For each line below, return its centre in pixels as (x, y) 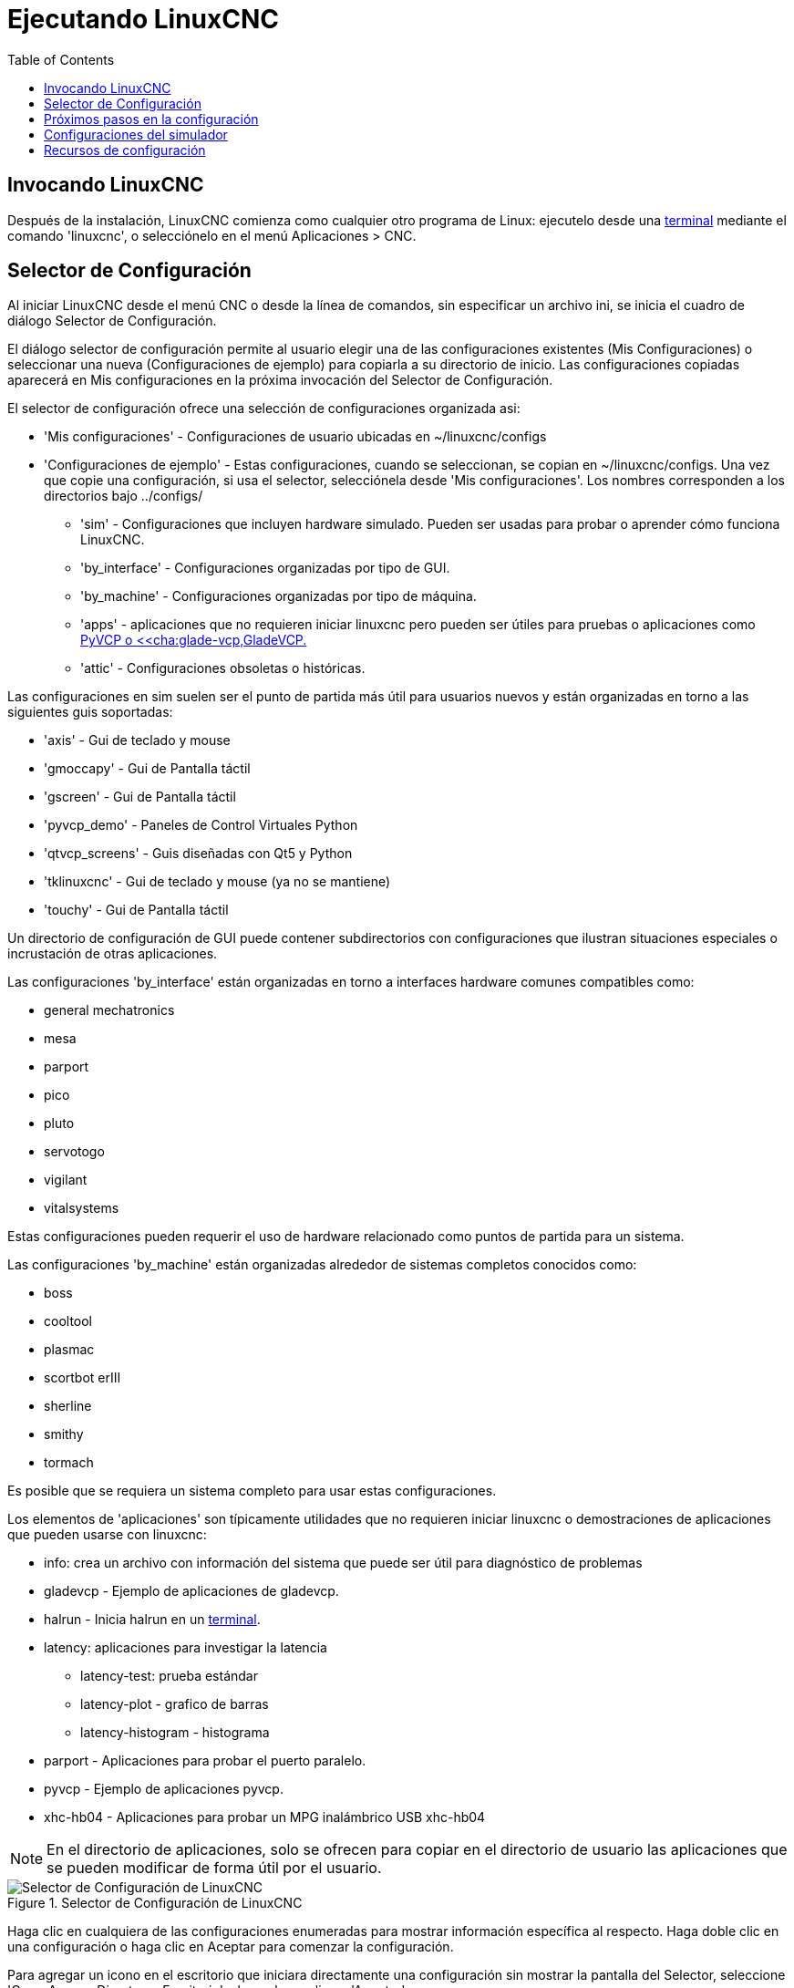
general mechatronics (109, 1010)
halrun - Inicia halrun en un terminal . (152, 1620)
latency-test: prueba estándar (169, 1676)
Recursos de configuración (125, 150)
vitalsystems (82, 1208)
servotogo (74, 1152)
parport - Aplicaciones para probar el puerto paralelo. (205, 1761)
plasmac (69, 1350)
